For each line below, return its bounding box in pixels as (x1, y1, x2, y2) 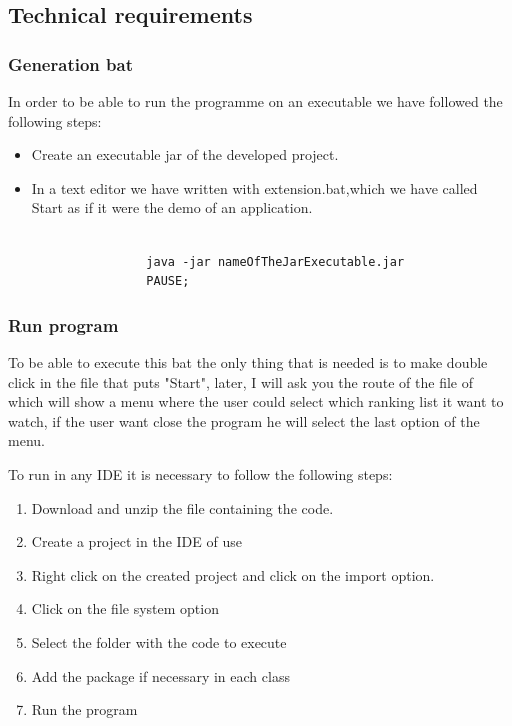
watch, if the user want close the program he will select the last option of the (8, 410, 480, 431)
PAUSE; (146, 274, 190, 289)
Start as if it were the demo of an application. (31, 197, 313, 218)
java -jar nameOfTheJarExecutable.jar (146, 254, 405, 269)
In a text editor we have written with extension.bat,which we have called (31, 177, 478, 198)
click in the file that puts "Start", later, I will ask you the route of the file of (8, 371, 473, 392)
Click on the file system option (31, 598, 219, 619)
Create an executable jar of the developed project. (31, 144, 339, 165)
